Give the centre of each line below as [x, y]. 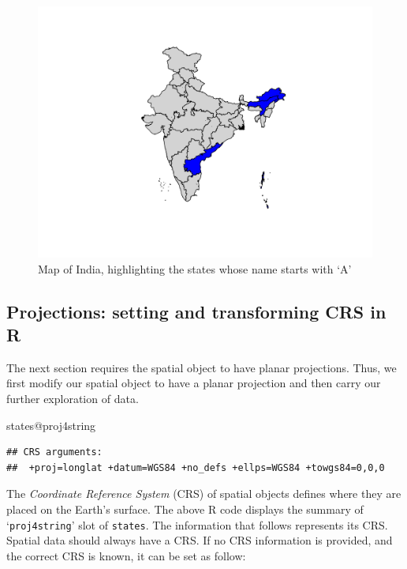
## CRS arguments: [54, 452]
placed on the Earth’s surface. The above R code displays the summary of [185, 509]
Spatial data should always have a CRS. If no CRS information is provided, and [200, 540]
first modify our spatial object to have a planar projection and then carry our [194, 383]
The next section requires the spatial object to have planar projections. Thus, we [202, 367]
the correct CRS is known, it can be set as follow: [126, 555]
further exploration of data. [73, 398]
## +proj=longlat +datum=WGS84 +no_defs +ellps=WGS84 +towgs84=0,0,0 [196, 467]
